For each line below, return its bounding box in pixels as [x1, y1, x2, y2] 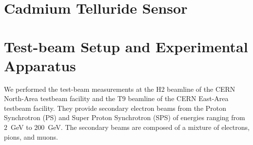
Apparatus [4, 55, 76, 75]
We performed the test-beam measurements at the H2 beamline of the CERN [4, 83, 235, 94]
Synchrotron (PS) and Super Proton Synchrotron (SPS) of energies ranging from [4, 112, 245, 123]
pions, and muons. [4, 131, 58, 142]
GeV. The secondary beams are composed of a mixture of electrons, [48, 122, 250, 132]
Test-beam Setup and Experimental [4, 36, 248, 56]
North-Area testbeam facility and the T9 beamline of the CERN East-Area [4, 93, 229, 104]
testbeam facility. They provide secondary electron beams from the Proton [4, 103, 227, 113]
